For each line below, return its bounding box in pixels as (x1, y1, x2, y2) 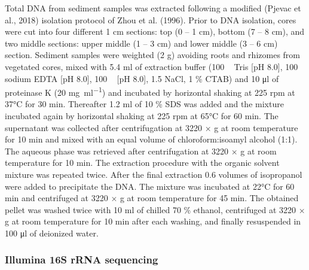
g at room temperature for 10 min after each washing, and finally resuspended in (5, 215, 301, 227)
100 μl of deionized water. (5, 226, 99, 239)
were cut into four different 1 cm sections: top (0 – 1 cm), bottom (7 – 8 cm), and (5, 25, 305, 38)
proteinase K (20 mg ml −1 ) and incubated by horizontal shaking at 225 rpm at (5, 84, 295, 98)
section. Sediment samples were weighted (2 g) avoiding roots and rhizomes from (5, 48, 300, 61)
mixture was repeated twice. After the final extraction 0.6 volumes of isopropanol (5, 168, 302, 180)
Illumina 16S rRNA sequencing (5, 252, 158, 267)
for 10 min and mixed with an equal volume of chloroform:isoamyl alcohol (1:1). (5, 133, 298, 145)
